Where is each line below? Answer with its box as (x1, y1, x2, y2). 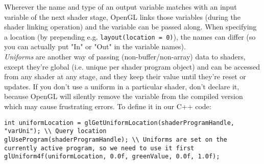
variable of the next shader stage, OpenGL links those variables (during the (4, 11, 241, 22)
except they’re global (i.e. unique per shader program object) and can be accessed (4, 61, 260, 72)
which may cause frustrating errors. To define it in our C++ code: (4, 101, 211, 111)
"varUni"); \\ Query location (4, 127, 107, 135)
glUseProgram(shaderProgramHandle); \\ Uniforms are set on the (4, 136, 227, 143)
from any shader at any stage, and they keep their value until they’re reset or (4, 71, 246, 82)
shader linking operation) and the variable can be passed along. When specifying (4, 21, 257, 32)
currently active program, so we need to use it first (4, 144, 195, 152)
